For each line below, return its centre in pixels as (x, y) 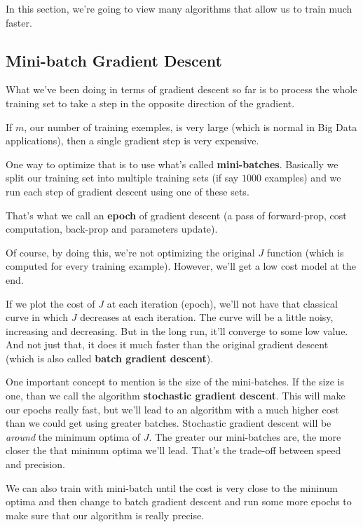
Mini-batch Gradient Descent (114, 60)
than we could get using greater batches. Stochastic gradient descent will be (169, 423)
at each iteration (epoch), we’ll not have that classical (222, 303)
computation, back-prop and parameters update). (112, 229)
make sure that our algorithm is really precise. (105, 515)
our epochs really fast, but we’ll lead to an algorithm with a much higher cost (172, 409)
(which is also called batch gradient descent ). (110, 358)
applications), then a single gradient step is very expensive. (132, 141)
